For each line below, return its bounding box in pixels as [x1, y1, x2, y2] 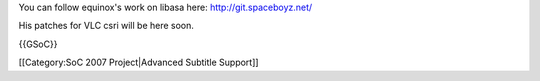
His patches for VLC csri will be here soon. [18, 20, 195, 32]
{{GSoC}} [18, 38, 58, 50]
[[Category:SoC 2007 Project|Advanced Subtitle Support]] [18, 56, 259, 69]
